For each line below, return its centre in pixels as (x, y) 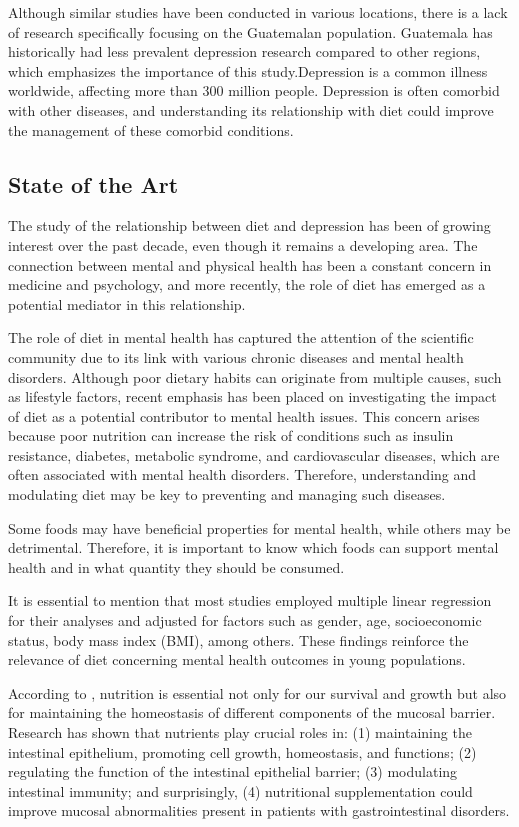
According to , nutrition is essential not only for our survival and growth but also (257, 692)
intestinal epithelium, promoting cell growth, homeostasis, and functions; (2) (242, 751)
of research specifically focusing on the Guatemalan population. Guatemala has (250, 31)
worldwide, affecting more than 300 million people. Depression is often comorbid (254, 90)
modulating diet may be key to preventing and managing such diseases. (227, 494)
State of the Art (93, 183)
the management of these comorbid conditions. (151, 129)
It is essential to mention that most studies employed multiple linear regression (250, 600)
